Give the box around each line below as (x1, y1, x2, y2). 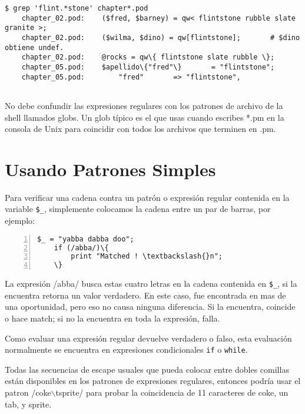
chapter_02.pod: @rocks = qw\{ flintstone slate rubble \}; (21, 53, 275, 62)
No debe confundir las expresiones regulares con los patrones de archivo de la (5, 99, 283, 111)
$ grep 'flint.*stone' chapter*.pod (5, 4, 148, 12)
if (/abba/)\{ (54, 243, 109, 252)
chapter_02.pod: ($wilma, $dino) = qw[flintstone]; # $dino (21, 33, 300, 42)
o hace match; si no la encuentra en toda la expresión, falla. (5, 312, 220, 324)
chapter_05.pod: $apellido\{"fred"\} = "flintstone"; (21, 62, 275, 71)
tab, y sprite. (5, 398, 52, 410)
